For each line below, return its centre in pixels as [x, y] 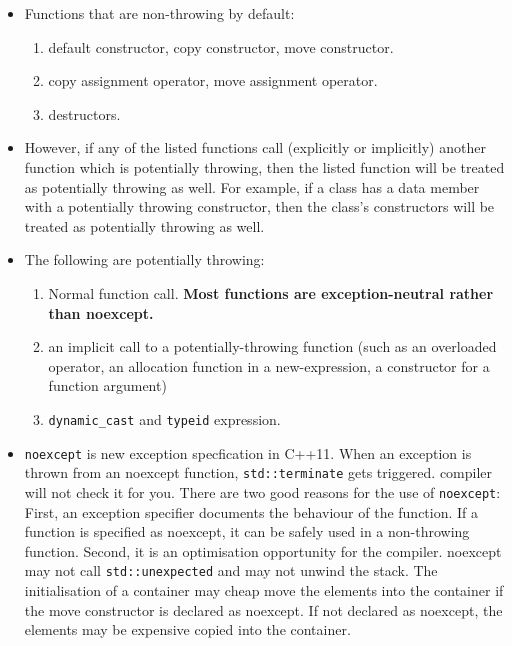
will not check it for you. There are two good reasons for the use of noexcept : [262, 491]
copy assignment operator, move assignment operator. [213, 80]
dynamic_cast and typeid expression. [164, 418]
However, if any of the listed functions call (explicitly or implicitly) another [255, 147]
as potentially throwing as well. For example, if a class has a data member [252, 186]
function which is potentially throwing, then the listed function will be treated [264, 166]
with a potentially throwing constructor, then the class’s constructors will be [259, 206]
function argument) [107, 385]
